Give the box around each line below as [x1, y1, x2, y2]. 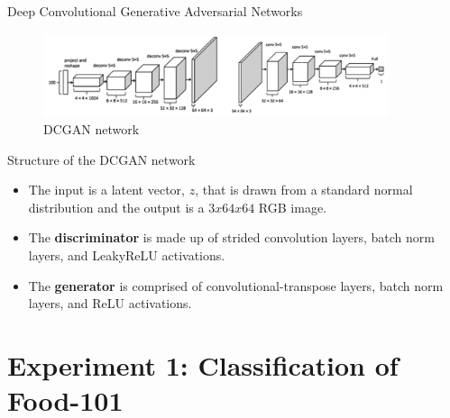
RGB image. [258, 197, 326, 216]
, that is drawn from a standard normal [195, 180, 413, 199]
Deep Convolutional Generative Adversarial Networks [7, 2, 303, 20]
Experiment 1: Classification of [7, 346, 399, 383]
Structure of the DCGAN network [7, 150, 196, 168]
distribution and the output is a [28, 197, 205, 216]
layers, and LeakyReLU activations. [28, 245, 225, 264]
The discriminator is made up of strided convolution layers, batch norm [28, 228, 435, 247]
